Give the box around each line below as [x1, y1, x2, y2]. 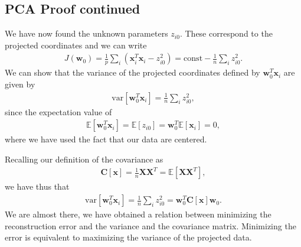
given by [5, 78, 35, 90]
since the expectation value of [5, 105, 112, 118]
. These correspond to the [179, 27, 273, 40]
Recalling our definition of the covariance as [5, 152, 163, 165]
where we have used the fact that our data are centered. [5, 133, 207, 145]
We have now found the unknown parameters [5, 27, 168, 40]
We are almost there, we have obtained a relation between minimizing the [5, 208, 271, 220]
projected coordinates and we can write [5, 38, 147, 51]
